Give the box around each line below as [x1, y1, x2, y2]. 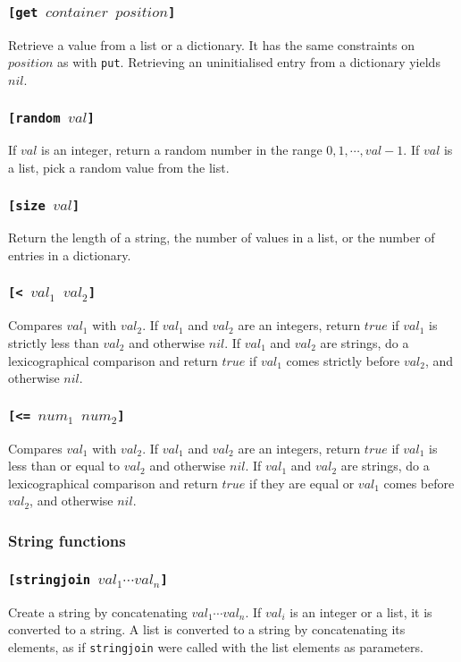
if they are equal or [249, 473, 355, 492]
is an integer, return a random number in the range [41, 140, 323, 159]
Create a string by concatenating [8, 602, 188, 621]
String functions [8, 529, 126, 551]
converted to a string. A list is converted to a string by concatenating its [8, 620, 406, 639]
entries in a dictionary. [8, 245, 131, 264]
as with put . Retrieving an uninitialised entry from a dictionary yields [57, 53, 440, 72]
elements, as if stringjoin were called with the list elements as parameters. [8, 637, 423, 656]
